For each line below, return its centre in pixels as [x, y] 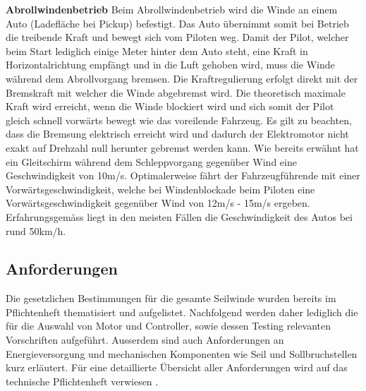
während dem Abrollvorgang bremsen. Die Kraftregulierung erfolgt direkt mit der [182, 78]
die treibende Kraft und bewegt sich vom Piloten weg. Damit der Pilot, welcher [177, 37]
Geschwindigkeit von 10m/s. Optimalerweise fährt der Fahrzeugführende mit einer [183, 175]
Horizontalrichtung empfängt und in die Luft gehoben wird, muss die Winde [170, 65]
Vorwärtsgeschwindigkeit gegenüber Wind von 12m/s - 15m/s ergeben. [158, 203]
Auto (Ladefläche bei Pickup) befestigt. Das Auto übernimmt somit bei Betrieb [177, 23]
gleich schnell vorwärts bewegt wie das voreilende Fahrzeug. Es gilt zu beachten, [179, 120]
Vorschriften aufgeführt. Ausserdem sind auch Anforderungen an [145, 340]
